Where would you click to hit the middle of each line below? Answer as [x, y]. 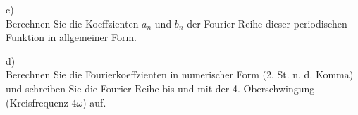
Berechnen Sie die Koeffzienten [72, 23]
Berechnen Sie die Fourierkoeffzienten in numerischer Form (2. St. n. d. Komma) [180, 74]
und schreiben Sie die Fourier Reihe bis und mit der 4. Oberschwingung [160, 88]
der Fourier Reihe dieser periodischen [267, 23]
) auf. [94, 102]
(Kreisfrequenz [37, 102]
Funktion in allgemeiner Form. [72, 37]
